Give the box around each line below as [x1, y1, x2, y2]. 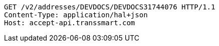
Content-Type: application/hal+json [4, 11, 148, 19]
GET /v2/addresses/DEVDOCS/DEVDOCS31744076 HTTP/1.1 [4, 3, 215, 11]
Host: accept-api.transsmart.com [4, 19, 135, 27]
